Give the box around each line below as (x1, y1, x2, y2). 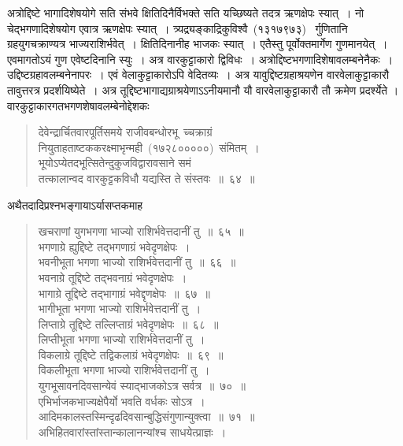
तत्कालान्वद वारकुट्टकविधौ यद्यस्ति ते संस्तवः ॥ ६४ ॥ (38, 169, 255, 186)
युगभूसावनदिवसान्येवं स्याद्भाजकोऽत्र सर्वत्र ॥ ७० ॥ (38, 377, 246, 394)
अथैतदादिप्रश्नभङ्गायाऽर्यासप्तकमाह (7, 196, 143, 213)
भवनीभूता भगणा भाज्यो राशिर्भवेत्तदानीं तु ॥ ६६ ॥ (38, 254, 236, 270)
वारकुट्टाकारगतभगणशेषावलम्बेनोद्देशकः (7, 97, 150, 113)
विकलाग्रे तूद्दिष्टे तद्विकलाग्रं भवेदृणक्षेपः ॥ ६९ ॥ (38, 346, 224, 362)
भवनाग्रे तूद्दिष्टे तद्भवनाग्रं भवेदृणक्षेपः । (38, 269, 187, 285)
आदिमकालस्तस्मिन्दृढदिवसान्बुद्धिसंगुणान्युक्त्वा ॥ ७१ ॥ (38, 408, 255, 425)
